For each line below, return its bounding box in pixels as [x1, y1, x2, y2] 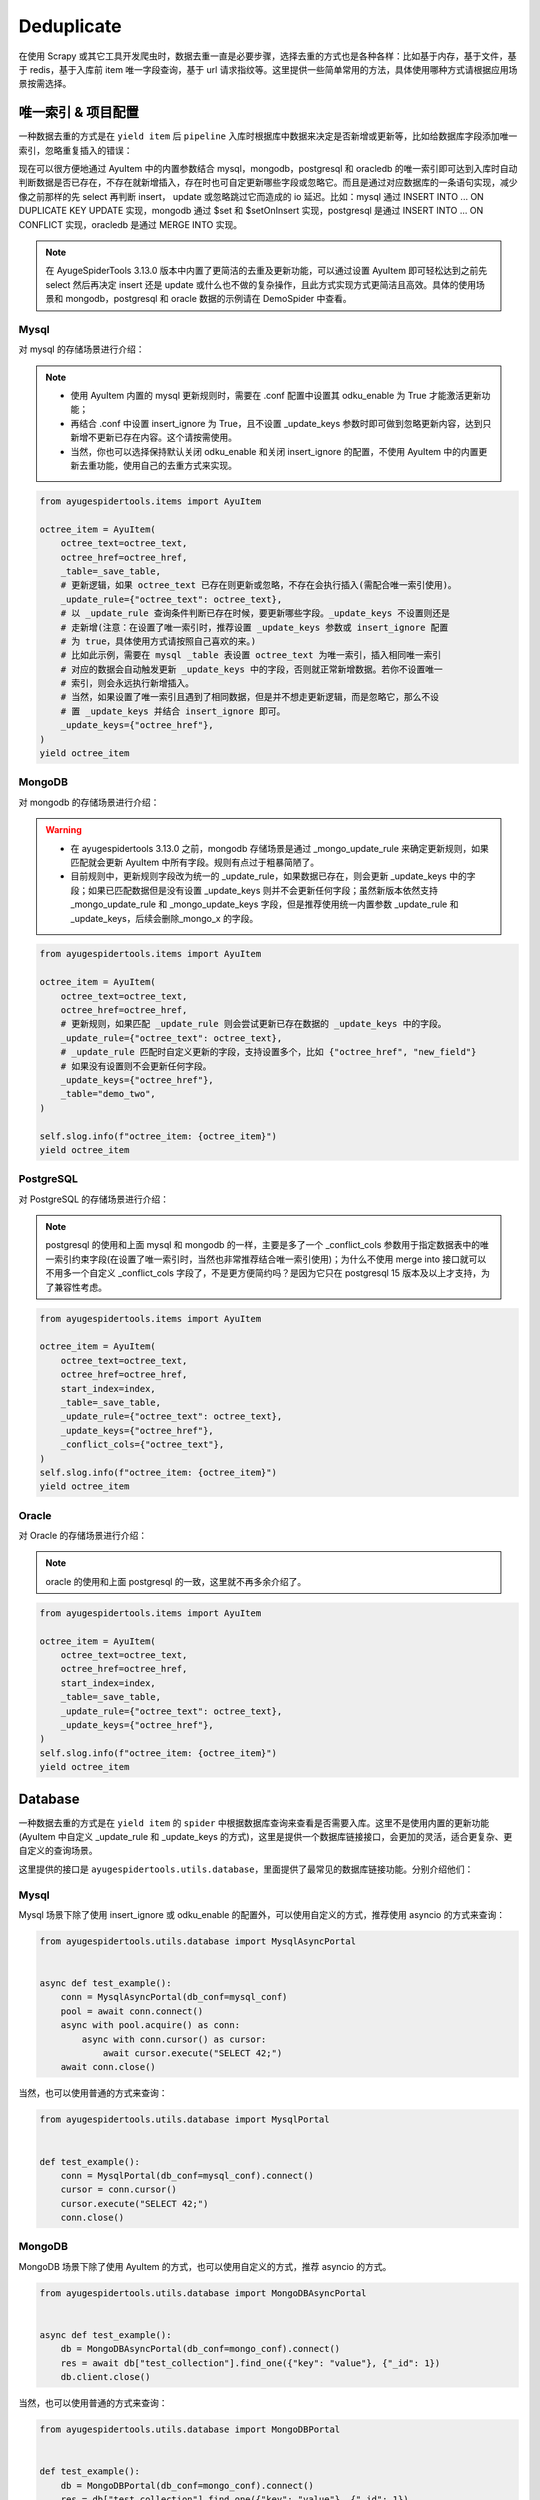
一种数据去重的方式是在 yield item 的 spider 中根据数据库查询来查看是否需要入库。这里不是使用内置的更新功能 [18, 1816, 490, 1829]
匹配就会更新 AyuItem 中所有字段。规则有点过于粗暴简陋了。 [70, 856, 320, 868]
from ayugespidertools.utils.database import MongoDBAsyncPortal [39, 2287, 367, 2299]
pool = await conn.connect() [60, 2005, 204, 2017]
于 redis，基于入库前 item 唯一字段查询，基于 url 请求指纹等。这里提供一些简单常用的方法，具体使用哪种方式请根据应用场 [18, 63, 518, 75]
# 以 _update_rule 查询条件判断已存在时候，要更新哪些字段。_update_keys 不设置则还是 [60, 608, 450, 619]
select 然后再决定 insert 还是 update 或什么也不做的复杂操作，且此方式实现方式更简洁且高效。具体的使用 [45, 278, 477, 290]
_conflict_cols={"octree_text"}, [60, 1439, 225, 1450]
